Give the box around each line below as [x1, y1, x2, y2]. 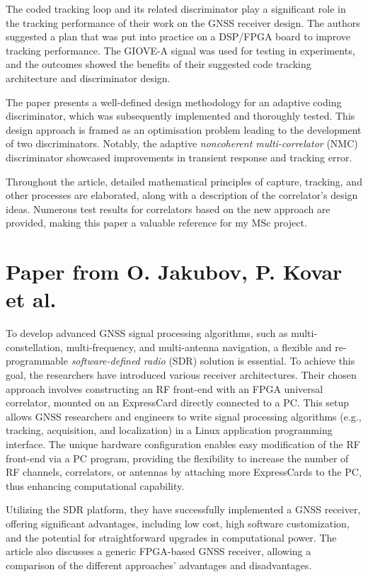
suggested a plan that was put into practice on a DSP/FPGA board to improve [6, 29, 350, 44]
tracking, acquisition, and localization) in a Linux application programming [6, 423, 333, 438]
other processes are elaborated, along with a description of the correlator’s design [6, 188, 358, 202]
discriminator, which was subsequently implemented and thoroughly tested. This [6, 108, 355, 123]
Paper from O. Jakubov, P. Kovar [6, 257, 343, 286]
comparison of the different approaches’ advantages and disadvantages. [6, 557, 312, 572]
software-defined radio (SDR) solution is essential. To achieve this [71, 353, 355, 368]
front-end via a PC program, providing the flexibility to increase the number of [6, 450, 349, 465]
